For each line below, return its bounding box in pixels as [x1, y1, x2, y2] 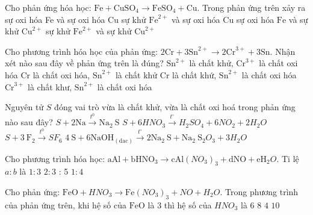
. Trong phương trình [220, 185, 299, 198]
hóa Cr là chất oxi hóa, [5, 68, 90, 81]
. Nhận [270, 45, 296, 57]
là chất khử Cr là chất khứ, [115, 68, 217, 81]
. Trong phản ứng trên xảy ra [197, 1, 306, 13]
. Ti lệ [276, 152, 299, 164]
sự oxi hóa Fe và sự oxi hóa [5, 13, 105, 25]
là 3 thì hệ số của [147, 198, 212, 211]
